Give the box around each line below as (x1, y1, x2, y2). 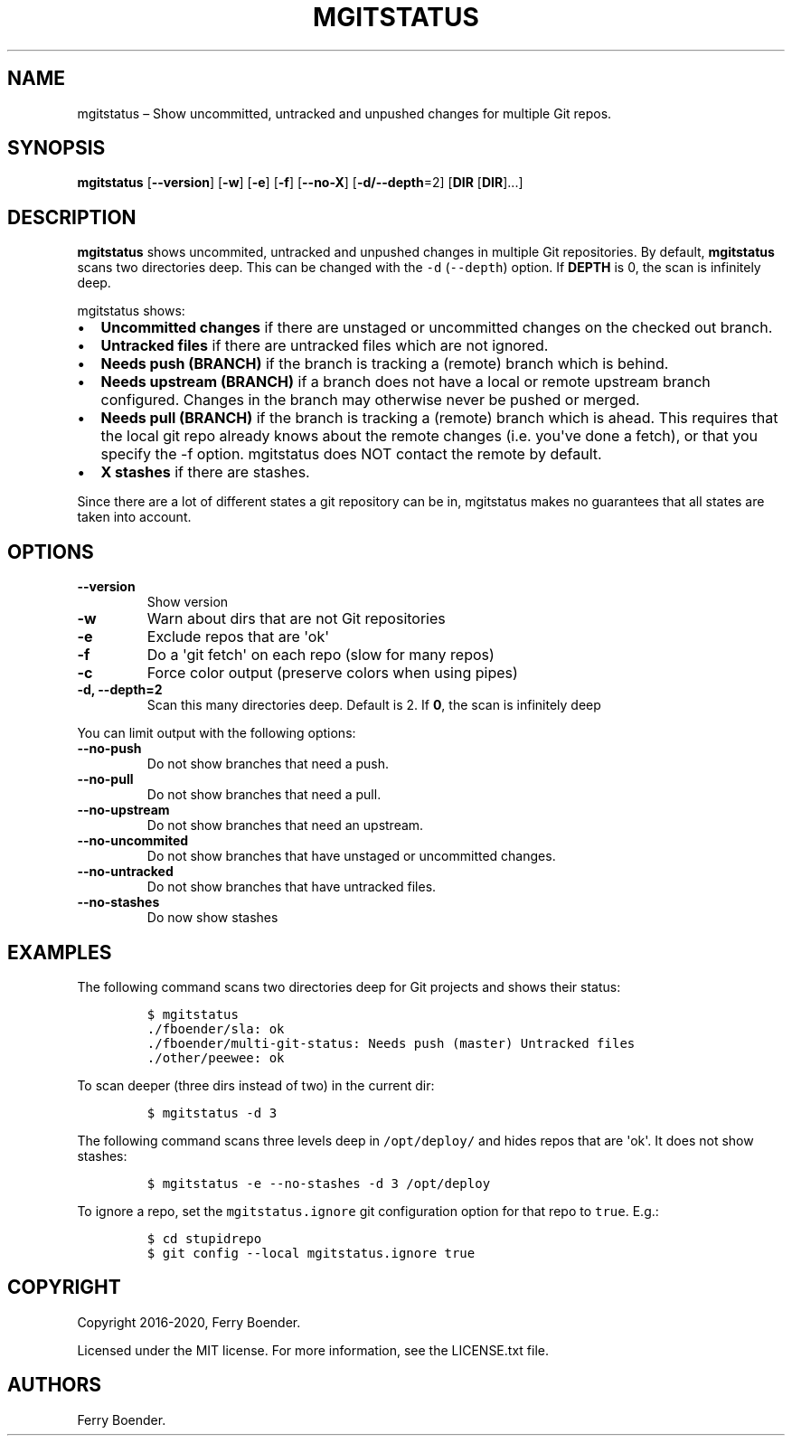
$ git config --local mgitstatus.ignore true (146, 1245, 476, 1260)
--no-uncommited (77, 833, 189, 849)
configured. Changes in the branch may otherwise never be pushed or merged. (100, 391, 640, 410)
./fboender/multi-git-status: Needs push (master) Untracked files (146, 1035, 636, 1051)
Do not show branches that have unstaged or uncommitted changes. (146, 848, 556, 864)
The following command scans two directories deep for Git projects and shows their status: (77, 978, 621, 995)
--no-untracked (77, 863, 174, 880)
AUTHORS (7, 1373, 102, 1397)
